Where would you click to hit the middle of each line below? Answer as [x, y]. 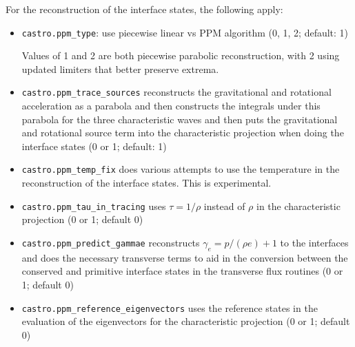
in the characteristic [298, 206]
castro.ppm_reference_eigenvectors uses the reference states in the [170, 307]
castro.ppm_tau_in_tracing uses [94, 206]
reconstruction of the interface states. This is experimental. [146, 183]
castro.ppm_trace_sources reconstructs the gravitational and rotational [176, 92]
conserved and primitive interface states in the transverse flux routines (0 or [182, 271]
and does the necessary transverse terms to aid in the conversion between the [185, 257]
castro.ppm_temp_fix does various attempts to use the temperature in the [181, 169]
